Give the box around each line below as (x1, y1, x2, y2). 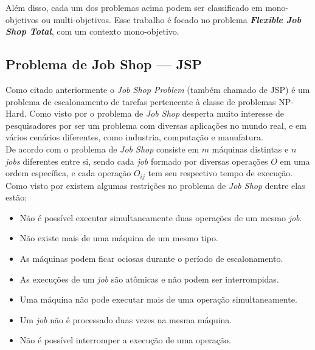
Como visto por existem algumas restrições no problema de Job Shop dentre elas (5, 179, 305, 191)
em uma (280, 154, 310, 167)
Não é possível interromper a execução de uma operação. (19, 334, 231, 346)
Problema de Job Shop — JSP (5, 55, 202, 74)
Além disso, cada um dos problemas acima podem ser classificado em (5, 1, 263, 13)
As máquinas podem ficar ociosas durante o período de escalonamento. (19, 252, 283, 264)
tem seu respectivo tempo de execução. (148, 166, 293, 179)
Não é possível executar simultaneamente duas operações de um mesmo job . (19, 211, 302, 224)
